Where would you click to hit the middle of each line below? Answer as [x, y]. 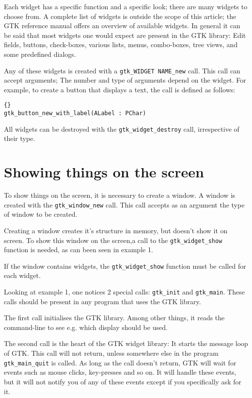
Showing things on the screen [104, 172]
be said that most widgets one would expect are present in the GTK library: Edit [125, 35]
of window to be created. [41, 214]
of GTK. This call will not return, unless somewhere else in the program [111, 353]
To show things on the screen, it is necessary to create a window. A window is [120, 195]
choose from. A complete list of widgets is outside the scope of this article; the [120, 16]
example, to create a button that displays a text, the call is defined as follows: [120, 89]
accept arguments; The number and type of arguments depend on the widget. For [125, 80]
